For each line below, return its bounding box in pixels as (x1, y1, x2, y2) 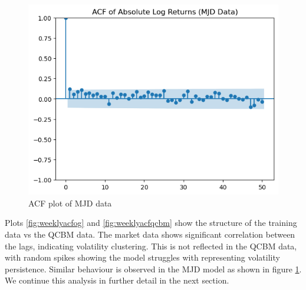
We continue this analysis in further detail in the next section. (5, 274, 229, 286)
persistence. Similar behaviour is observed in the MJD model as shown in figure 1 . (5, 262, 302, 275)
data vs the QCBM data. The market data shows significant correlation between (5, 228, 295, 240)
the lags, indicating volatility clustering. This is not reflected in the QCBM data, (5, 239, 297, 252)
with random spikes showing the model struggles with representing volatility (5, 251, 280, 264)
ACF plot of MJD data (28, 196, 112, 209)
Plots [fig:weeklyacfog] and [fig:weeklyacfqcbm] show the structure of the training (5, 216, 297, 229)
